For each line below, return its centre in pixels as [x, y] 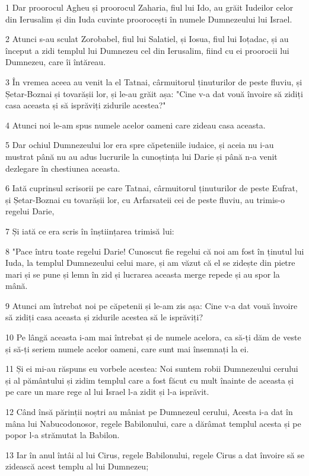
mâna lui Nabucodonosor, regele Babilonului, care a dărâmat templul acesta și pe [153, 423]
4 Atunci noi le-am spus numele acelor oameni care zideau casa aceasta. [136, 125]
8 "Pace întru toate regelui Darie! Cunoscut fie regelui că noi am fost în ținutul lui [155, 251]
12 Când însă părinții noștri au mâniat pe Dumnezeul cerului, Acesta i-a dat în [149, 412]
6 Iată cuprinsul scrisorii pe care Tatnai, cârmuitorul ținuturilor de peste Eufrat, [152, 188]
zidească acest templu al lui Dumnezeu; [77, 466]
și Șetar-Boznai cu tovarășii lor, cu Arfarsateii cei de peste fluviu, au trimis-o [145, 199]
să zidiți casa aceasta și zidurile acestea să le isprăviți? [104, 317]
